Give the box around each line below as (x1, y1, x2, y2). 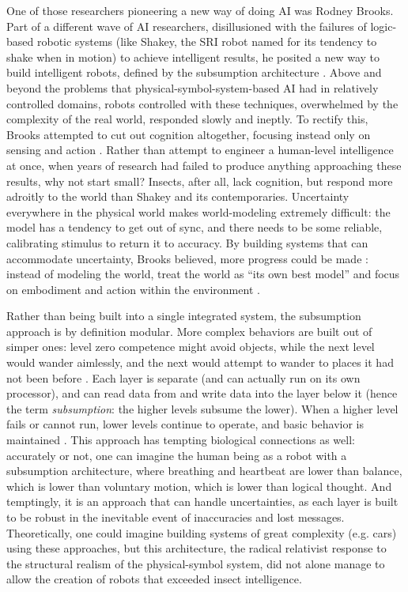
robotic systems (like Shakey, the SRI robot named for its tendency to (36, 33, 377, 50)
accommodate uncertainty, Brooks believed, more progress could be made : (6, 250, 368, 266)
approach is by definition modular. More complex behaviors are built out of (6, 322, 372, 339)
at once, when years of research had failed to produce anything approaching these (6, 156, 402, 173)
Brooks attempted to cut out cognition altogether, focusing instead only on (6, 126, 371, 142)
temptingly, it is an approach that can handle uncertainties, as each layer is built (6, 493, 399, 510)
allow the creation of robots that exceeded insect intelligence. (6, 571, 302, 587)
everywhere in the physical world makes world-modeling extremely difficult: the (6, 203, 391, 220)
